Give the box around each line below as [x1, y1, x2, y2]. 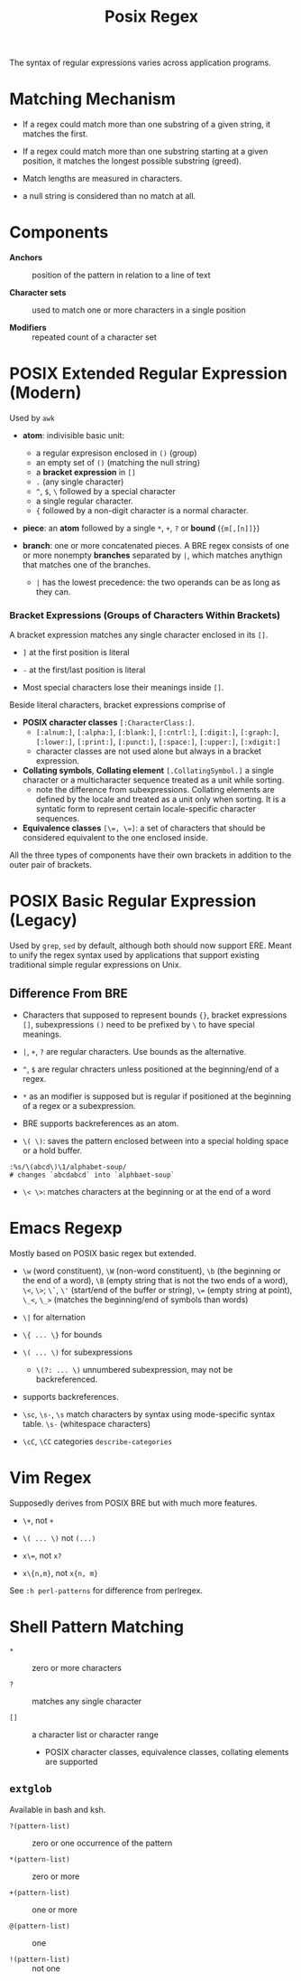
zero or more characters [32, 1662, 122, 1673]
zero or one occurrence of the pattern [32, 1837, 173, 1848]
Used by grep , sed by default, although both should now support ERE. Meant [9, 940, 293, 951]
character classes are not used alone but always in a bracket [35, 746, 261, 756]
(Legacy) [9, 910, 78, 931]
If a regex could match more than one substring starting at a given [22, 146, 269, 157]
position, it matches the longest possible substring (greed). [22, 155, 242, 166]
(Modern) [9, 382, 82, 403]
